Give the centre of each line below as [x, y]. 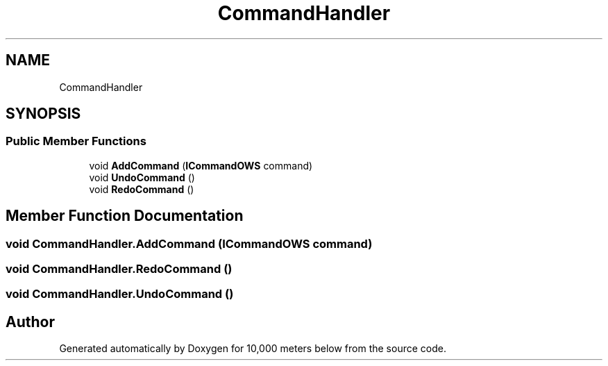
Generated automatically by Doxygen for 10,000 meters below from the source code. [253, 349]
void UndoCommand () [142, 177]
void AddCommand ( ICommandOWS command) [201, 165]
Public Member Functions [76, 141]
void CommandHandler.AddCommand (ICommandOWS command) [189, 243]
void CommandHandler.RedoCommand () [119, 269]
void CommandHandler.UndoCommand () [120, 294]
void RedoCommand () [142, 189]
